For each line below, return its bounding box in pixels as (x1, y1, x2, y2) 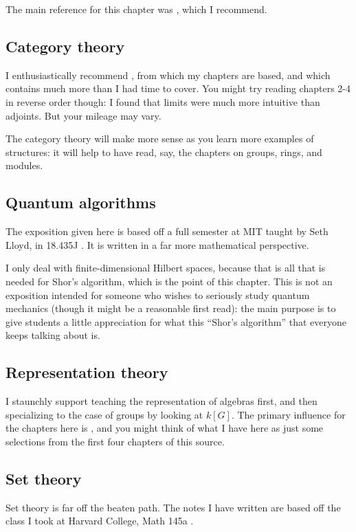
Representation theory (5, 362, 168, 383)
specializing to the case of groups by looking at (5, 407, 203, 421)
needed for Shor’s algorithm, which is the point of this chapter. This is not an (5, 274, 333, 288)
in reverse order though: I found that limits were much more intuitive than (5, 94, 320, 109)
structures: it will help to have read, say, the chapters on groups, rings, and (5, 144, 322, 159)
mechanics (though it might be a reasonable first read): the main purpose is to (5, 301, 336, 315)
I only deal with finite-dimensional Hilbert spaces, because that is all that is (5, 261, 326, 275)
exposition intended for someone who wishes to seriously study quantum (5, 287, 310, 302)
